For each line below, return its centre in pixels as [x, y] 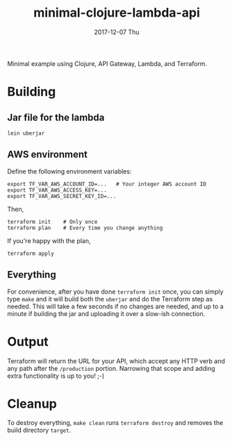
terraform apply [31, 253]
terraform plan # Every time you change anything [85, 228]
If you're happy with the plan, [49, 240]
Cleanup [32, 403]
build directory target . [39, 430]
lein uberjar [26, 133]
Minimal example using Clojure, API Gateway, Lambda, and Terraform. [107, 63]
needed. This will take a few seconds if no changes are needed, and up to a [115, 306]
